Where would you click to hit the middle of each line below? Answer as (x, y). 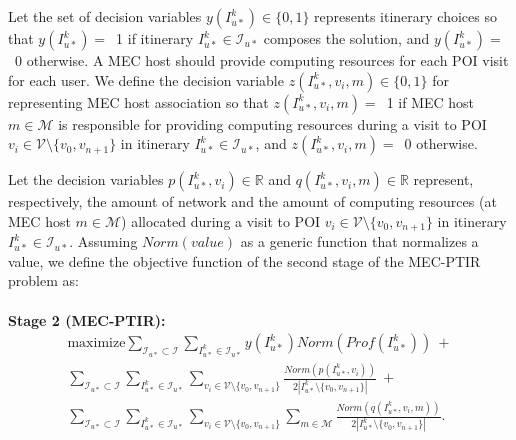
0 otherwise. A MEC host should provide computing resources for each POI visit (261, 60)
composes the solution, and (346, 38)
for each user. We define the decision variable (146, 79)
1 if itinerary (155, 38)
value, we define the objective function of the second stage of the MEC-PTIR (244, 260)
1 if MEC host (430, 101)
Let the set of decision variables (105, 16)
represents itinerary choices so (405, 16)
